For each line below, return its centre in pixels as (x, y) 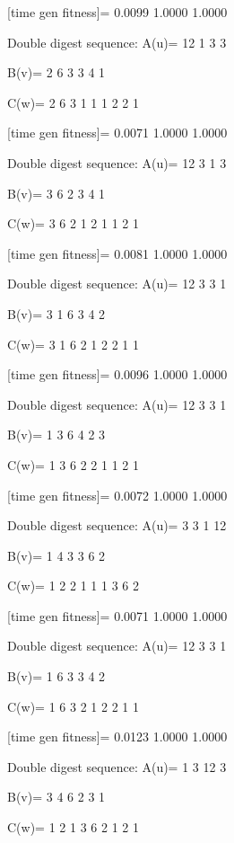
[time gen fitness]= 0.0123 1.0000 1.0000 (117, 737)
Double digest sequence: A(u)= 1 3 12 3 (117, 766)
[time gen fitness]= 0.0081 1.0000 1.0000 (117, 253)
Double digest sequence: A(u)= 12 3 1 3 (117, 162)
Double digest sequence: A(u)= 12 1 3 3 (117, 42)
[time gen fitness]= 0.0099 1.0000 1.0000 (117, 12)
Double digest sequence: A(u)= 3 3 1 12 (117, 525)
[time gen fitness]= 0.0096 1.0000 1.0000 (117, 374)
